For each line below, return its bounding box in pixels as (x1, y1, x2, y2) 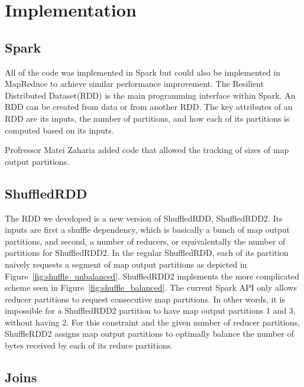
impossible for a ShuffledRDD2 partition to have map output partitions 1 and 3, (5, 304, 296, 317)
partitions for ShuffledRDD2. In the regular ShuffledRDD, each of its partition (5, 246, 289, 259)
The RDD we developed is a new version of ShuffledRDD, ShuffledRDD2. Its (5, 212, 283, 224)
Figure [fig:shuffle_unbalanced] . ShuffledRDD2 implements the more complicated (5, 269, 300, 282)
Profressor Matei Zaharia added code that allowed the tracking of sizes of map (5, 144, 289, 156)
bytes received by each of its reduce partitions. (5, 339, 173, 352)
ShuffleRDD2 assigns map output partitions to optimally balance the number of (5, 327, 294, 340)
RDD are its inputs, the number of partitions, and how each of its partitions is (5, 112, 290, 124)
